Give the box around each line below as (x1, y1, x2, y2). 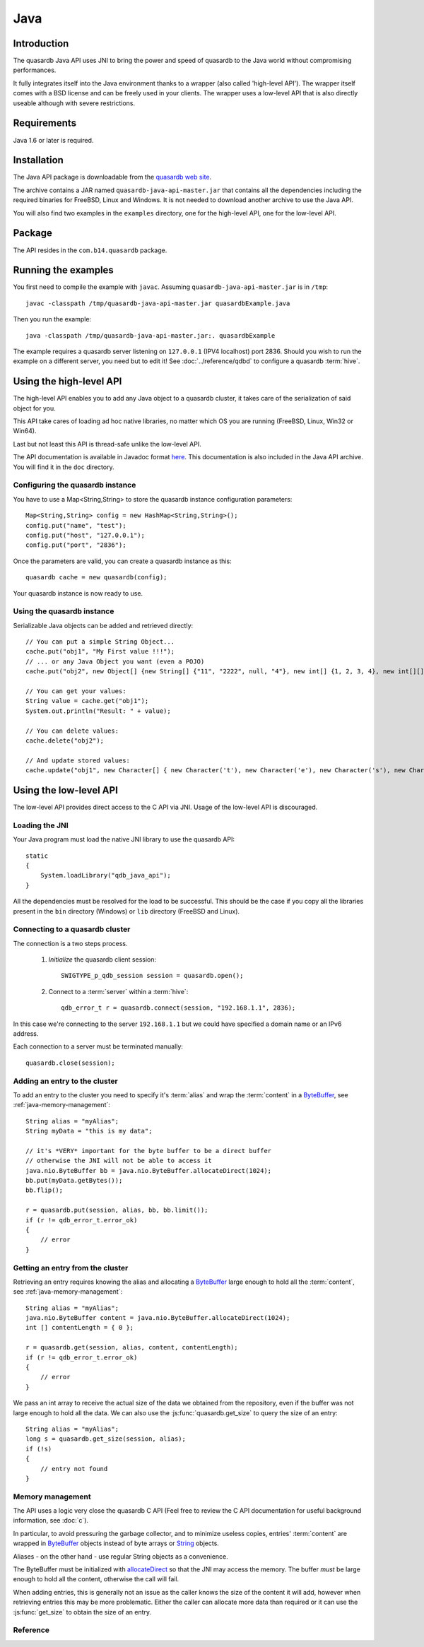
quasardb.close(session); (25, 1058, 116, 1067)
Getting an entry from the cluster (13, 1263, 129, 1273)
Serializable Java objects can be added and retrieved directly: (13, 621, 194, 630)
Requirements (13, 117, 77, 129)
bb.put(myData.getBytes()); (25, 1176, 123, 1185)
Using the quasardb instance (13, 606, 114, 616)
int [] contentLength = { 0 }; (25, 1323, 134, 1332)
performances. (13, 66, 57, 74)
